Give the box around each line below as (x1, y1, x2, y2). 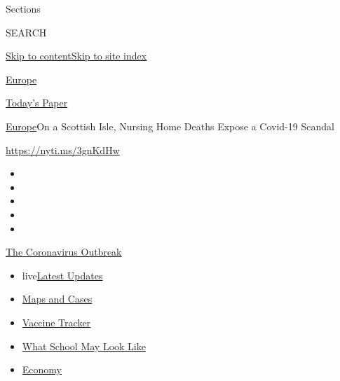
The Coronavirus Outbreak (6, 244, 122, 259)
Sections (6, 1, 41, 15)
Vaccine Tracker (22, 314, 91, 329)
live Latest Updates (22, 268, 103, 282)
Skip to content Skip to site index (6, 48, 147, 63)
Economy (22, 362, 62, 377)
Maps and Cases (22, 291, 93, 306)
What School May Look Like (22, 338, 146, 353)
